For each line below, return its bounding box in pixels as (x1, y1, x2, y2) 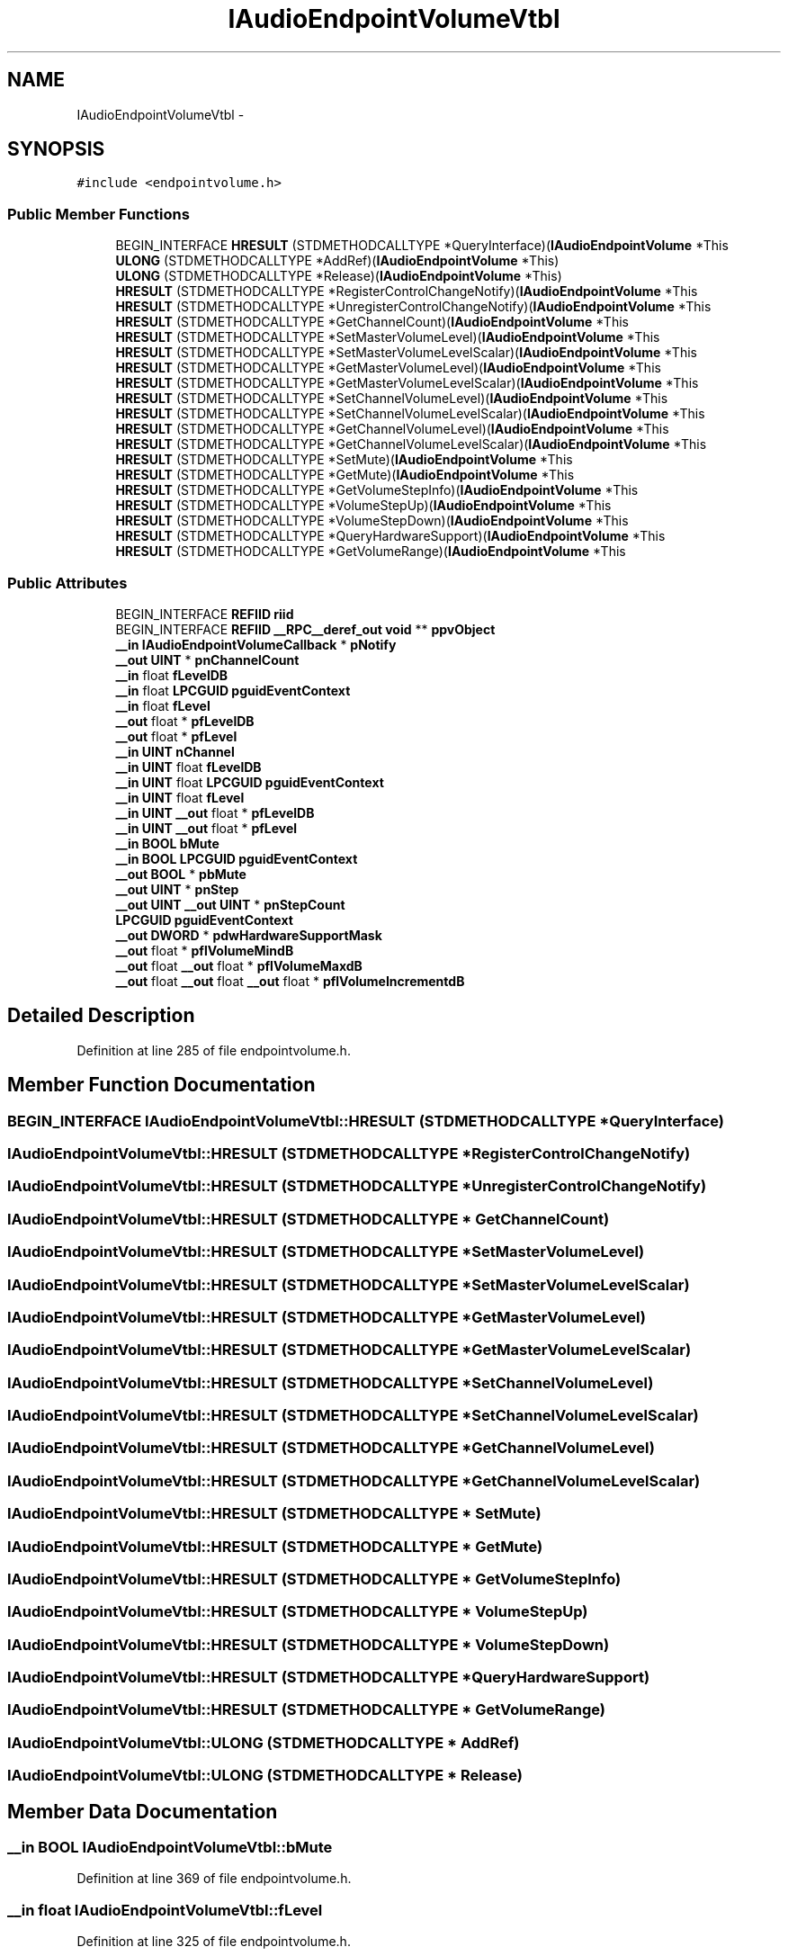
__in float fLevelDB (115, 667, 228, 683)
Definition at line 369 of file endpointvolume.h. (76, 1871, 352, 1887)
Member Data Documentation (7, 1799, 278, 1823)
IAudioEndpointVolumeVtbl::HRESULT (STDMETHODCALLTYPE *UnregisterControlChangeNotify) (7, 1177, 707, 1196)
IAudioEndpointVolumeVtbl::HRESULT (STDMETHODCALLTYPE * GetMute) (7, 1537, 543, 1556)
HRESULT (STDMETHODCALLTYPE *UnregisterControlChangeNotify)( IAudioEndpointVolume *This (115, 299, 712, 315)
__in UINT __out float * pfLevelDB (115, 804, 315, 821)
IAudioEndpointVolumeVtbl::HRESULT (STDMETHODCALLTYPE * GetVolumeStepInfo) (7, 1569, 622, 1588)
